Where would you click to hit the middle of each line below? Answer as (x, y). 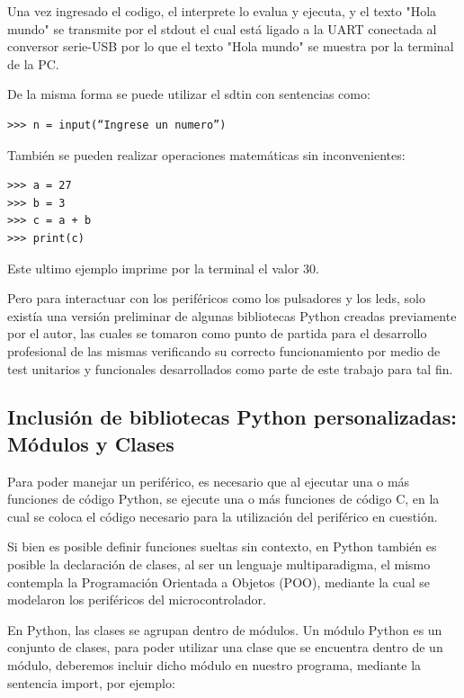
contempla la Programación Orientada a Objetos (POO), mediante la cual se (219, 582)
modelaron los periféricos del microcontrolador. (137, 600)
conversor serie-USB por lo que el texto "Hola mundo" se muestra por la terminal (231, 46)
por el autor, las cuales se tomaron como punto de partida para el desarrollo (217, 333)
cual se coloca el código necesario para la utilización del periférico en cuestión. (223, 516)
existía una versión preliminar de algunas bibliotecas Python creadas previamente (232, 315)
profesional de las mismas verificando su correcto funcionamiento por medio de (224, 350)
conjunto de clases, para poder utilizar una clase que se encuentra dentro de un (225, 647)
